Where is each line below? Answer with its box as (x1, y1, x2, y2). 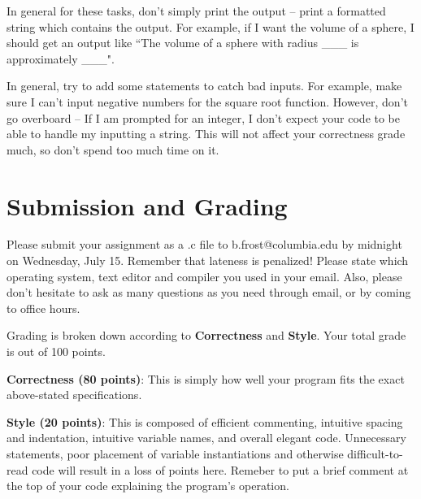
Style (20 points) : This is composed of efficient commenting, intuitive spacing (7, 413, 403, 430)
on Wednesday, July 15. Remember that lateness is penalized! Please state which (7, 252, 409, 269)
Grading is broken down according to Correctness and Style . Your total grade (7, 327, 406, 344)
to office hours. (7, 299, 80, 316)
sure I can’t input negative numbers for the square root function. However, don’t (7, 93, 408, 110)
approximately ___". (7, 50, 115, 67)
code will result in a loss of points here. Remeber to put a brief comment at (32, 461, 409, 478)
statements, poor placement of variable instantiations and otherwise (7, 445, 344, 462)
